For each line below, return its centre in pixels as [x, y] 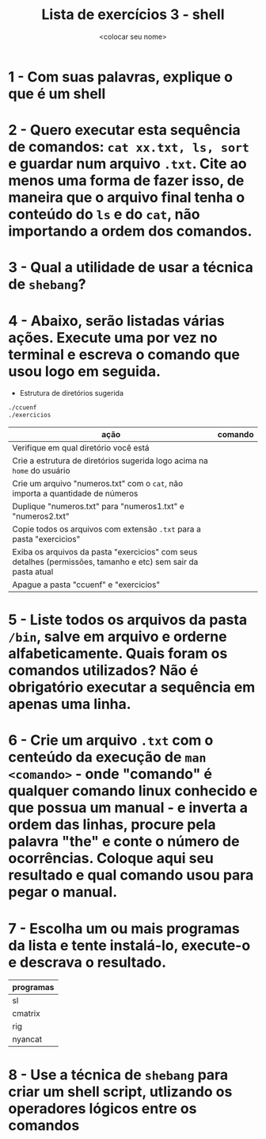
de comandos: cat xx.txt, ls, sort [129, 147]
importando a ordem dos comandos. [130, 231]
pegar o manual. [63, 892]
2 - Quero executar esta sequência [124, 130]
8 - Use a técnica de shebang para [118, 1074]
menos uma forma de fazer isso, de [126, 181]
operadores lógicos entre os [103, 1108]
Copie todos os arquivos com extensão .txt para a [107, 529]
